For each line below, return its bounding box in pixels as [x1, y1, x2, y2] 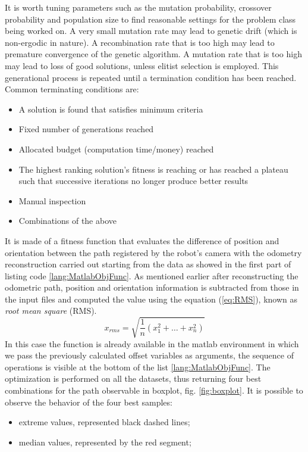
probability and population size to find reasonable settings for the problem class [5, 13, 296, 25]
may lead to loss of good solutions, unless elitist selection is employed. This [5, 59, 279, 71]
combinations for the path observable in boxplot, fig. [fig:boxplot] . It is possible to [5, 384, 303, 396]
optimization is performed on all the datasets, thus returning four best [5, 372, 262, 385]
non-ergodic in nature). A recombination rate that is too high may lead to [5, 36, 275, 48]
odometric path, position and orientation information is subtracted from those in [5, 281, 299, 294]
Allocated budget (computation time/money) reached [18, 142, 214, 155]
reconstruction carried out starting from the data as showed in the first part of [5, 258, 291, 270]
